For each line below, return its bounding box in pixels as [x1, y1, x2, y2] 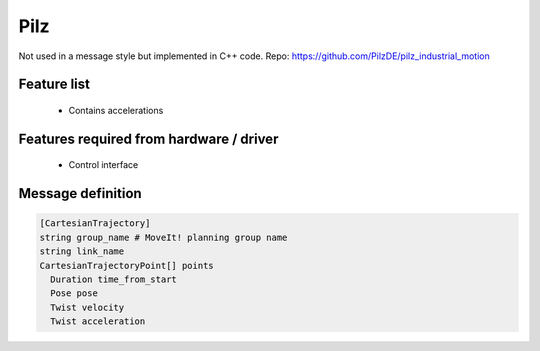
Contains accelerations [68, 104, 164, 116]
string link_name [39, 246, 125, 257]
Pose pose [50, 288, 99, 299]
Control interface [68, 159, 139, 171]
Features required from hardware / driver [18, 130, 279, 147]
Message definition [18, 185, 142, 202]
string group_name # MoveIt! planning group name [39, 231, 288, 243]
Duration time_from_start [50, 273, 177, 285]
